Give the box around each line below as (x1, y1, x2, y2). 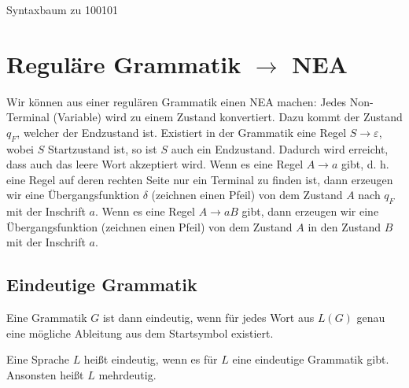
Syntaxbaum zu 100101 (6, 2, 118, 17)
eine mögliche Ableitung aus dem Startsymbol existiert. (6, 324, 274, 341)
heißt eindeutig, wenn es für (83, 351, 218, 368)
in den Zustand (308, 218, 381, 235)
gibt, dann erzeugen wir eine (241, 203, 379, 220)
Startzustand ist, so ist (47, 140, 157, 157)
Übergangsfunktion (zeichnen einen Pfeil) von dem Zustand (6, 218, 293, 235)
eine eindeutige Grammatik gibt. (232, 351, 389, 368)
